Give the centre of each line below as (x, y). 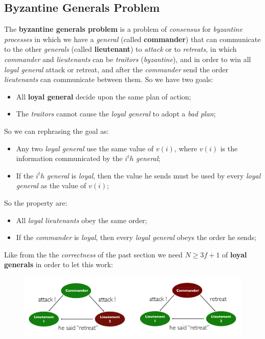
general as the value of (51, 185)
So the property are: (36, 202)
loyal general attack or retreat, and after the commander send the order (116, 69)
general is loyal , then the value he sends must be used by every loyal (154, 175)
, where (186, 148)
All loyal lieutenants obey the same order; (82, 220)
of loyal (235, 254)
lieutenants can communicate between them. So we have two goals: (109, 79)
